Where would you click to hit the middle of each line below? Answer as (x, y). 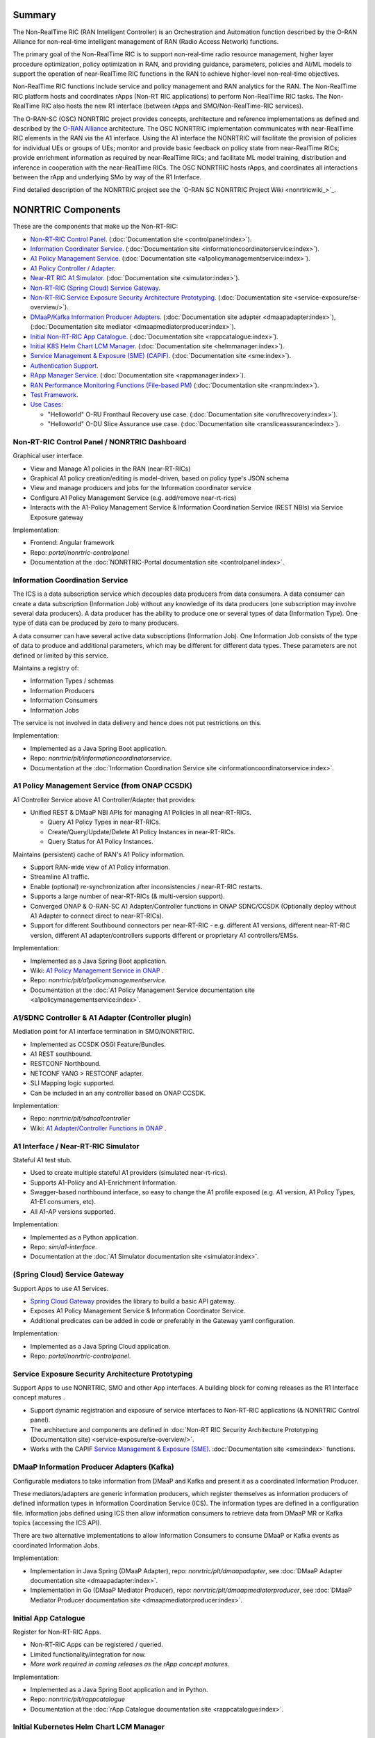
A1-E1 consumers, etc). (63, 1202)
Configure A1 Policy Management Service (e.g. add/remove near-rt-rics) (133, 498)
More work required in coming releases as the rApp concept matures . (130, 1664)
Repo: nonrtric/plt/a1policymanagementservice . (98, 980)
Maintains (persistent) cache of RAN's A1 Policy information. (99, 854)
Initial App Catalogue (49, 1618)
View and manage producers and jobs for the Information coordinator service (141, 488)
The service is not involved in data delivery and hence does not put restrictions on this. (137, 722)
